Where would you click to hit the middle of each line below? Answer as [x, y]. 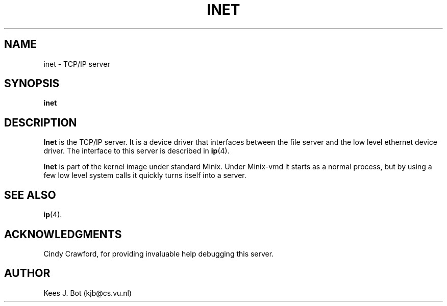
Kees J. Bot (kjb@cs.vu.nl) [88, 293]
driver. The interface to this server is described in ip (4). [136, 151]
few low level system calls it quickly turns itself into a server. [145, 175]
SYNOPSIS [32, 84]
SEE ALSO [30, 195]
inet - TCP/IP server [77, 64]
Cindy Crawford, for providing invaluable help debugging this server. [159, 253]
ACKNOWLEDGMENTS [63, 234]
